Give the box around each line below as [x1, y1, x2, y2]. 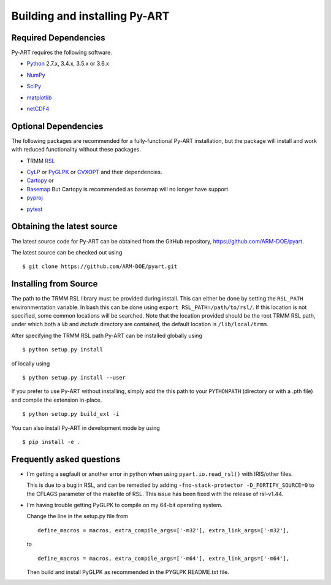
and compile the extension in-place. [11, 396, 102, 403]
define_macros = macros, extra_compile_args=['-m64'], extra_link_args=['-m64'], [37, 555, 290, 562]
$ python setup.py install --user [22, 374, 126, 381]
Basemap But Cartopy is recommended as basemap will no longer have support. [26, 185, 230, 193]
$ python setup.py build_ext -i [22, 411, 120, 418]
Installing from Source [11, 279, 98, 289]
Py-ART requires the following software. [11, 49, 113, 56]
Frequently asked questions [11, 454, 121, 464]
